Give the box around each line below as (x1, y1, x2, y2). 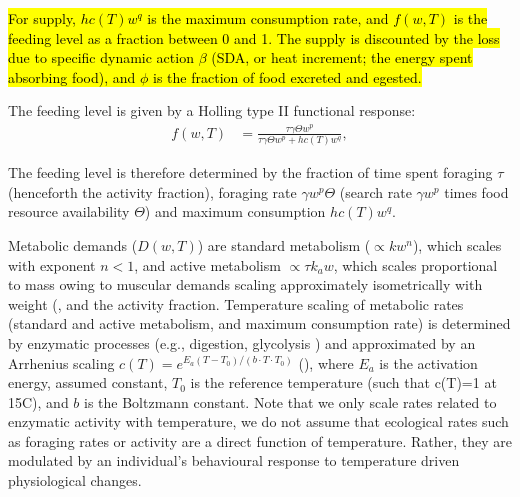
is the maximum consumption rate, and (147, 8, 389, 28)
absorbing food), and (8, 66, 136, 87)
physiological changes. (8, 470, 142, 491)
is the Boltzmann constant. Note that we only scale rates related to (84, 391, 497, 412)
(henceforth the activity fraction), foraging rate (8, 181, 297, 202)
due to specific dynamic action (8, 47, 194, 68)
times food (444, 181, 509, 202)
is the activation (379, 352, 478, 373)
